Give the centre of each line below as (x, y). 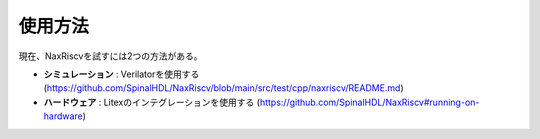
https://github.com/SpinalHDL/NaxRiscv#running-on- (369, 102)
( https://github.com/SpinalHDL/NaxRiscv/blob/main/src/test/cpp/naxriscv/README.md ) (223, 88)
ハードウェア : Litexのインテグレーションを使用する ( (151, 102)
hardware (63, 116)
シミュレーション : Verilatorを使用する (121, 74)
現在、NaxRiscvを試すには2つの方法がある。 (110, 56)
